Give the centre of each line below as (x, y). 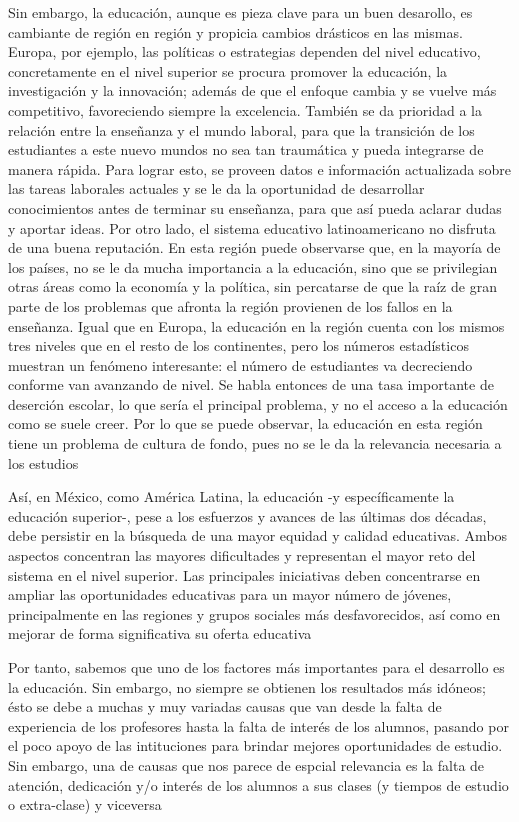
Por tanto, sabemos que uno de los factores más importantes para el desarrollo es (256, 667)
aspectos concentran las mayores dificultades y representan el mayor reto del (242, 555)
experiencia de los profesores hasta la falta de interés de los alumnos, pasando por (258, 725)
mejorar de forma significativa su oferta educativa (160, 633)
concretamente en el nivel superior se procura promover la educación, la (228, 70)
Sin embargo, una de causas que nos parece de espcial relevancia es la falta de (246, 764)
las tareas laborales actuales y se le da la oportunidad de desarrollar (216, 188)
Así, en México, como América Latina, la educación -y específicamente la (231, 496)
